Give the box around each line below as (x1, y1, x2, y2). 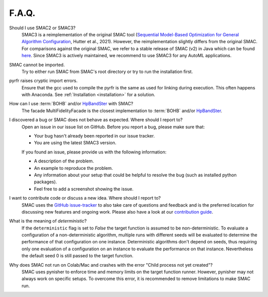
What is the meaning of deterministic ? (9, 218, 87, 224)
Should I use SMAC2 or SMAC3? (9, 25, 76, 31)
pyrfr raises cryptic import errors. (9, 77, 78, 84)
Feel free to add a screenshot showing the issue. (34, 186, 134, 192)
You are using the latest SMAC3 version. (34, 140, 117, 146)
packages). (34, 179, 57, 185)
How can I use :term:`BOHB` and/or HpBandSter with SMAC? (9, 101, 134, 107)
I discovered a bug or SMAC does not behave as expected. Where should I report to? (9, 117, 183, 123)
